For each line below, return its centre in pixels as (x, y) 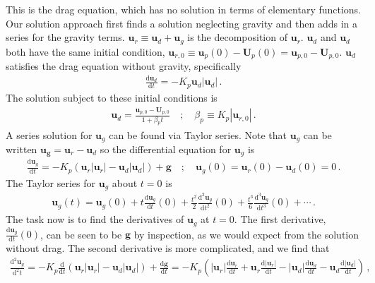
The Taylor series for (51, 182)
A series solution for (49, 134)
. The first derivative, (280, 219)
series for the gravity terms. (65, 37)
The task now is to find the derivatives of (95, 219)
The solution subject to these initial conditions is (112, 97)
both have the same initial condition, (85, 51)
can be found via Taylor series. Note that (198, 134)
